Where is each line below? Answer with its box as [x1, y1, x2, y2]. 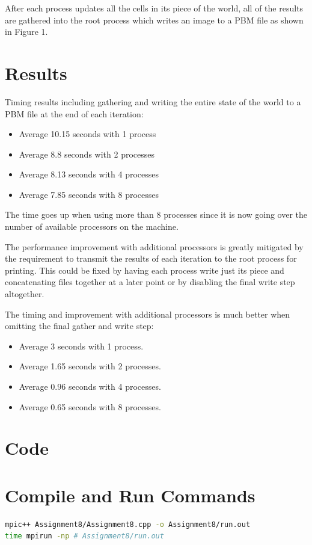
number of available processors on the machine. [5, 220, 179, 233]
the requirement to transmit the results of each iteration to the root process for [5, 252, 297, 265]
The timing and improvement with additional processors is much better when [5, 307, 290, 320]
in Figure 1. [5, 25, 48, 38]
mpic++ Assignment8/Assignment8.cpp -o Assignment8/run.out [5, 520, 251, 529]
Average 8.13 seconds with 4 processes [19, 168, 159, 180]
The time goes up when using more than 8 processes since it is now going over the [5, 208, 308, 221]
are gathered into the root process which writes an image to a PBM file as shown [5, 13, 304, 26]
